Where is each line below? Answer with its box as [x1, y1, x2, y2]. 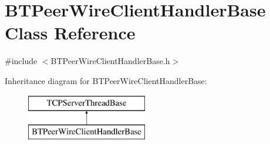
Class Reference [5, 21, 136, 45]
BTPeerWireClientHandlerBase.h [50, 55, 170, 67]
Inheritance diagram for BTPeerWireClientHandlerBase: [5, 74, 207, 86]
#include [5, 55, 38, 67]
